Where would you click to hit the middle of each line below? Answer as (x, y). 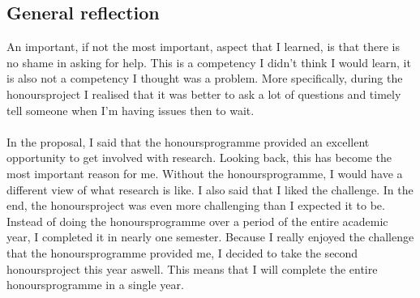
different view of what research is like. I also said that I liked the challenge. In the (210, 189)
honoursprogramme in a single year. (95, 285)
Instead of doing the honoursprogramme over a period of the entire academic (197, 221)
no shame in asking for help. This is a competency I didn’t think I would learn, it (209, 62)
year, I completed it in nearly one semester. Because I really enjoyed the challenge (210, 237)
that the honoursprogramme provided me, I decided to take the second (182, 252)
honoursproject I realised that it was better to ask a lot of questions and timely (204, 94)
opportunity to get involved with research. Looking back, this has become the (199, 158)
